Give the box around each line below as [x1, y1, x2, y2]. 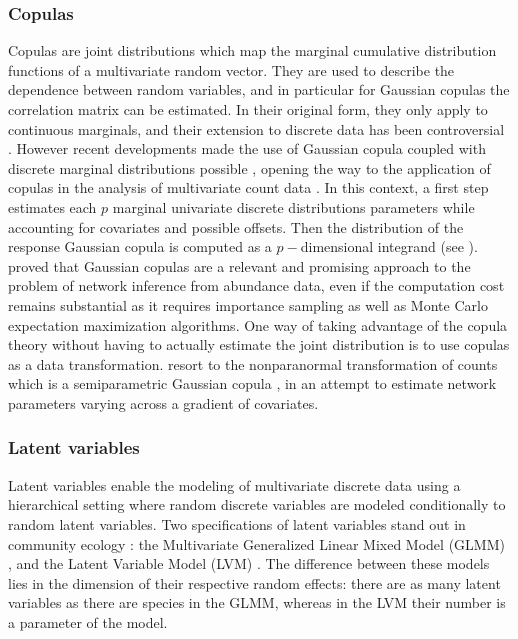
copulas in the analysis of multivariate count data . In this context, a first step [8, 177, 489, 198]
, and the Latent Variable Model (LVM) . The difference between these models [8, 553, 490, 574]
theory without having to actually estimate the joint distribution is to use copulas [8, 334, 510, 355]
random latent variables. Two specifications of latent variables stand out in [8, 513, 466, 534]
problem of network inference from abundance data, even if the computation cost [8, 275, 505, 296]
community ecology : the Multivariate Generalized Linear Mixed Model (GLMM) [8, 533, 505, 554]
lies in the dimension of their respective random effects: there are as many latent [8, 572, 501, 593]
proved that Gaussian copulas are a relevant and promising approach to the [8, 255, 471, 276]
